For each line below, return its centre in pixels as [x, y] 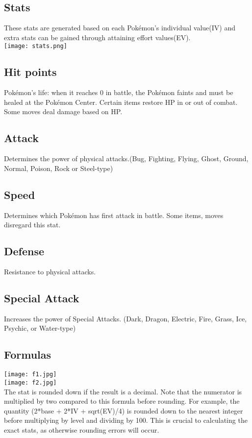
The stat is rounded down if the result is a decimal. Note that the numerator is [123, 391]
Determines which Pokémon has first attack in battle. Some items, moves [114, 215]
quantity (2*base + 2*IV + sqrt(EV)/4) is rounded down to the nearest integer [124, 410]
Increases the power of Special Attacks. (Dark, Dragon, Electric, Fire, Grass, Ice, [125, 318]
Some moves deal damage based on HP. [63, 111]
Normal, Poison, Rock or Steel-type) [59, 168]
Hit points [30, 72]
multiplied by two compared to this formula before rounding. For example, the [122, 401]
